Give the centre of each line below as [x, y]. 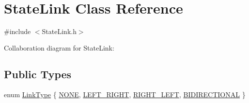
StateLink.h [59, 31]
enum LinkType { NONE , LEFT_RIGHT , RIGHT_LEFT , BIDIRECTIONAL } [125, 94]
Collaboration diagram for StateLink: [59, 47]
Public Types [38, 74]
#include [17, 31]
